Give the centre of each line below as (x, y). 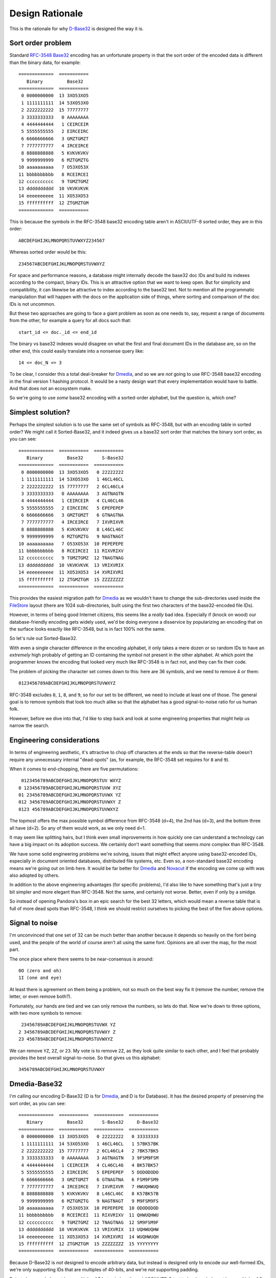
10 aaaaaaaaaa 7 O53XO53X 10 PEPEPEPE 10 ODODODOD (89, 1208)
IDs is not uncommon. (32, 304)
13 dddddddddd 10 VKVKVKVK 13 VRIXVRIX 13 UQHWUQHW (89, 1230)
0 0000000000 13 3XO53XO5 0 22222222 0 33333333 (90, 1137)
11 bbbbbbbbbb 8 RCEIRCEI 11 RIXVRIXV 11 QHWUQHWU (89, 1215)
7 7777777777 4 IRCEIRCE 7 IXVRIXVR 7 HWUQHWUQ (90, 1186)
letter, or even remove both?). (40, 996)
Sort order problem (40, 43)
